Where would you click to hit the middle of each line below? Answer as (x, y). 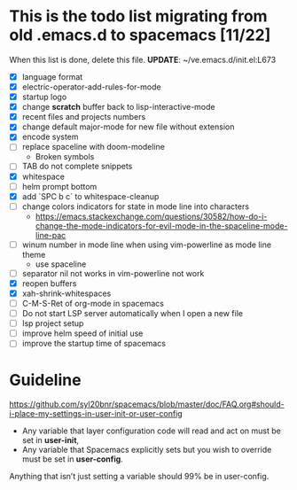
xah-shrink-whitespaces (66, 293)
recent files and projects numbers (84, 117)
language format (52, 76)
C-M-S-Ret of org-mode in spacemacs (93, 303)
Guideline (45, 380)
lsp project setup (53, 323)
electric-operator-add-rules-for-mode (91, 87)
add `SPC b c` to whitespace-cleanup (90, 196)
